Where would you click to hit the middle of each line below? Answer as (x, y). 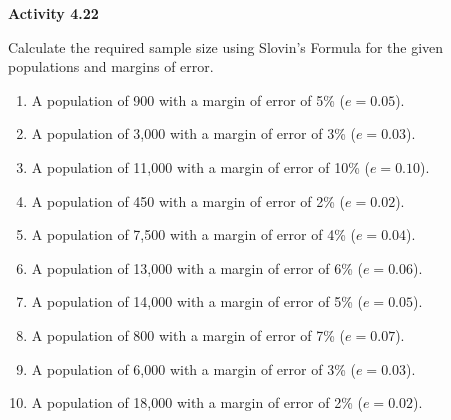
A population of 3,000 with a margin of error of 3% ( (193, 133)
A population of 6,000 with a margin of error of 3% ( (193, 368)
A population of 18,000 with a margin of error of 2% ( (197, 402)
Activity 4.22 (53, 13)
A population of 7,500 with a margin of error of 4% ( (193, 234)
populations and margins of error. (111, 66)
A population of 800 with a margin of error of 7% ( (188, 334)
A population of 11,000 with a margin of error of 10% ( (200, 166)
